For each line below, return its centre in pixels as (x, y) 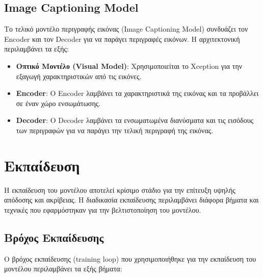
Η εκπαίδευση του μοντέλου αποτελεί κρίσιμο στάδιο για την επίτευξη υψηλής (120, 190)
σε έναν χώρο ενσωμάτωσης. (58, 103)
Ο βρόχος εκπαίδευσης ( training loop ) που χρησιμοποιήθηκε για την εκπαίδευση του (130, 258)
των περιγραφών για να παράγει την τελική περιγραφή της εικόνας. (115, 130)
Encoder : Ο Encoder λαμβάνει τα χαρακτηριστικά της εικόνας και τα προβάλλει (137, 93)
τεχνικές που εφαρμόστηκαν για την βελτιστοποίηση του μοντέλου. (103, 209)
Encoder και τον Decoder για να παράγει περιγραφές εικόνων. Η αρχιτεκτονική (122, 39)
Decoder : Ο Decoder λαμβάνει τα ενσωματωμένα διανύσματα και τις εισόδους (135, 120)
